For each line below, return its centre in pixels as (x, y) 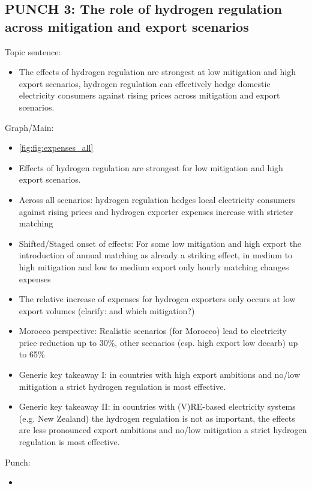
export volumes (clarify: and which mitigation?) (107, 310)
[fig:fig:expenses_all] (56, 147)
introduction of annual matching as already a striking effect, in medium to (156, 255)
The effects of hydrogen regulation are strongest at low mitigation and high (157, 72)
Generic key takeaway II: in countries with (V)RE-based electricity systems (157, 406)
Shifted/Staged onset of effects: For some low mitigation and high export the (160, 243)
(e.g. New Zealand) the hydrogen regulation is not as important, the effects (157, 418)
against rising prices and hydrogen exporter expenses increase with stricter (156, 211)
